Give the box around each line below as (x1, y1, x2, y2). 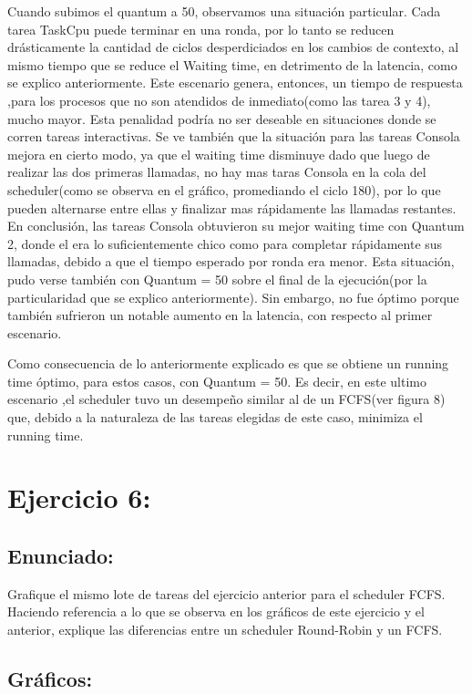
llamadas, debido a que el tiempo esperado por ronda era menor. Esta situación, (7, 252, 455, 271)
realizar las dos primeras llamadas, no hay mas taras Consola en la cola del (7, 162, 426, 181)
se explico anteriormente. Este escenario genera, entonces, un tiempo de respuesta (7, 73, 463, 92)
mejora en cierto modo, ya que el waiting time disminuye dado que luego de (7, 144, 430, 163)
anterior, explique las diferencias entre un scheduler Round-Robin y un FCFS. (7, 620, 443, 639)
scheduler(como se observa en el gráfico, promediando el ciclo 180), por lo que (7, 180, 441, 199)
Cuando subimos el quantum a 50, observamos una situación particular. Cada (7, 2, 441, 20)
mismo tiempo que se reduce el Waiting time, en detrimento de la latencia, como (7, 55, 457, 74)
